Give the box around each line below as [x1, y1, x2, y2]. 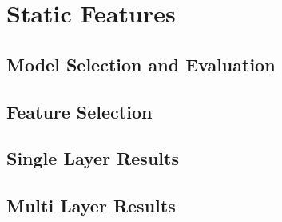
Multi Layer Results [6, 193, 176, 218]
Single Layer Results [6, 146, 179, 171]
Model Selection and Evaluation [6, 51, 276, 76]
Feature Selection [6, 99, 153, 123]
